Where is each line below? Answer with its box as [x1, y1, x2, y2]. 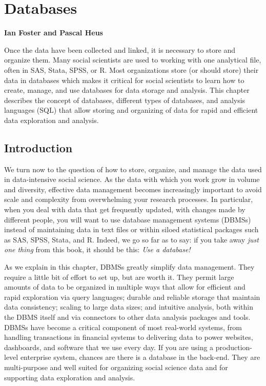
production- [215, 341, 252, 352]
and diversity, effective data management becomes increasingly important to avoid [4, 184, 262, 194]
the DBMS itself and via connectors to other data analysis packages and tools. [4, 311, 251, 322]
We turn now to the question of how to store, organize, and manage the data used [4, 164, 262, 174]
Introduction [4, 139, 73, 155]
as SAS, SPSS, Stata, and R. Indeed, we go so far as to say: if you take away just [4, 234, 259, 245]
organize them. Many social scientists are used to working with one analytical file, [4, 54, 261, 65]
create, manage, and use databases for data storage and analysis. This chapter [4, 85, 250, 95]
